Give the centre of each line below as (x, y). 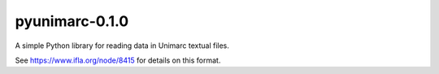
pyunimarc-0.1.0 (72, 21)
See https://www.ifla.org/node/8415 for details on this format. (118, 60)
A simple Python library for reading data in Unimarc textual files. (122, 46)
